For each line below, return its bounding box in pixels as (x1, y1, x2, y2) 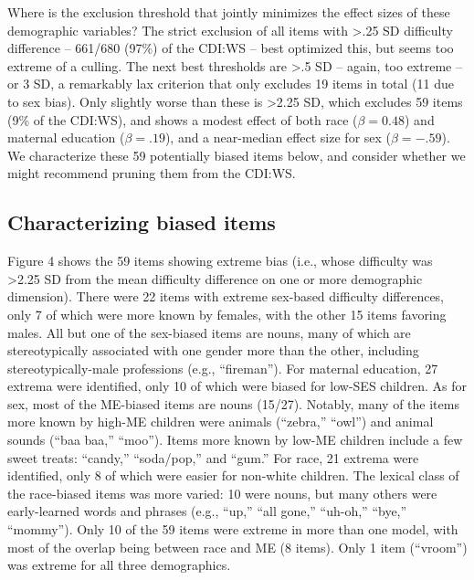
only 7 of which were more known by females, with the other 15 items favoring (7, 304, 447, 323)
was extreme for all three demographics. (7, 555, 231, 575)
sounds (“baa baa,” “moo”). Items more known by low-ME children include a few (7, 430, 463, 449)
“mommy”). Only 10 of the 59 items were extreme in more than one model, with (7, 520, 458, 539)
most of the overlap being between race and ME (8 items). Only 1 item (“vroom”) (7, 537, 468, 556)
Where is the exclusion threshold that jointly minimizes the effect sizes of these (7, 3, 450, 21)
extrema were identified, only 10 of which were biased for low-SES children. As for (7, 376, 468, 395)
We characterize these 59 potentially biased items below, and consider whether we (7, 145, 466, 164)
